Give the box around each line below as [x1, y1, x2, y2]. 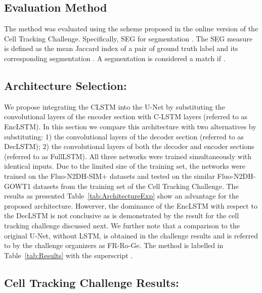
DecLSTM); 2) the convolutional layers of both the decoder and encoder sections [4, 141, 254, 152]
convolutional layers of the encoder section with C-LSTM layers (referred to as [4, 111, 247, 122]
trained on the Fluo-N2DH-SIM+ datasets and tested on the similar [4, 170, 215, 181]
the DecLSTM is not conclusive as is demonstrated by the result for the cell [4, 210, 239, 221]
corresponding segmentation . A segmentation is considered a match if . [4, 53, 226, 63]
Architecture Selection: [4, 77, 127, 93]
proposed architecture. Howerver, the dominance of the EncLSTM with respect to [4, 200, 257, 211]
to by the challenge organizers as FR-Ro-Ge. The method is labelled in [4, 240, 224, 251]
